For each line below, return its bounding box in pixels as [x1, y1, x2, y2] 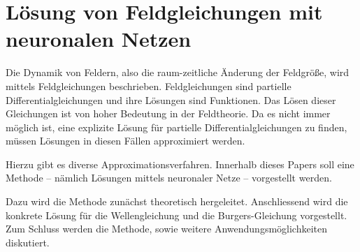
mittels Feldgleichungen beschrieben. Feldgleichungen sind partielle [6, 78, 291, 93]
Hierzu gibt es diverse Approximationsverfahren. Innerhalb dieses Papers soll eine [6, 156, 354, 171]
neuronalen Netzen [6, 24, 192, 53]
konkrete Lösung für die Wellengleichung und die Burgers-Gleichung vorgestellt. [6, 207, 347, 222]
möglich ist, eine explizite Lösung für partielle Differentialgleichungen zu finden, [6, 119, 347, 134]
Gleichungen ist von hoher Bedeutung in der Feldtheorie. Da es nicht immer [6, 106, 331, 121]
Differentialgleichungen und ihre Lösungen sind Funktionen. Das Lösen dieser [6, 92, 336, 107]
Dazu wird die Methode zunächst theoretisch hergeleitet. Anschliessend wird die [6, 194, 348, 209]
